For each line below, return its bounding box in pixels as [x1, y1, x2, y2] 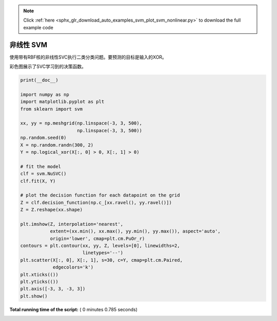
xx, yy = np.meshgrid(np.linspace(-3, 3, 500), [20, 120, 142, 126]
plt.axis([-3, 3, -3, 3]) [20, 286, 86, 292]
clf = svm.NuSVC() [20, 171, 67, 177]
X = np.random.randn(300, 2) [20, 142, 94, 148]
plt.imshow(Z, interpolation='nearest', [20, 221, 123, 227]
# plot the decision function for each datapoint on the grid [20, 192, 180, 198]
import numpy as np [20, 92, 69, 97]
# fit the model [20, 164, 62, 169]
